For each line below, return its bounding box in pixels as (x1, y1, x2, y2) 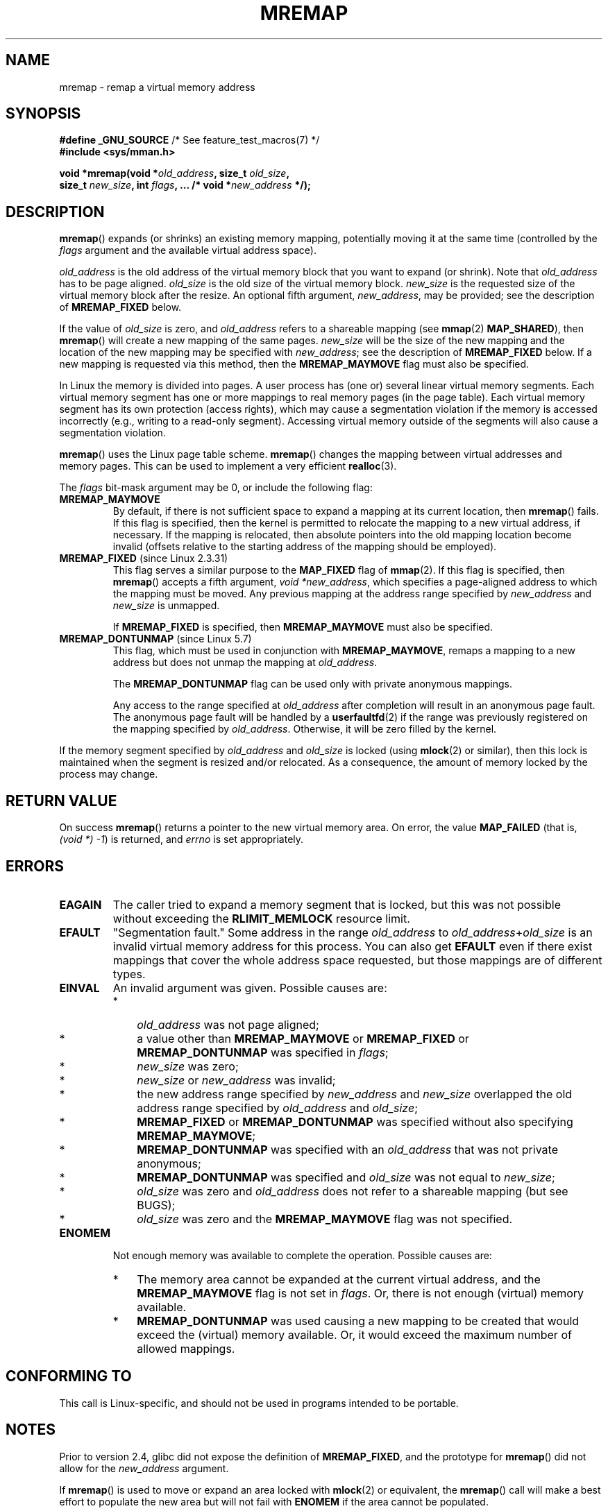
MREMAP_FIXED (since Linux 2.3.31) (59, 552, 228, 565)
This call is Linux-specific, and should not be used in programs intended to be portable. (59, 1397, 459, 1409)
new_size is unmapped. (112, 599, 220, 612)
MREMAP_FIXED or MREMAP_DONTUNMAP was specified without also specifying (137, 1114, 573, 1129)
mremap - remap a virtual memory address (59, 80, 255, 93)
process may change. (59, 768, 158, 780)
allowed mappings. (137, 1341, 235, 1356)
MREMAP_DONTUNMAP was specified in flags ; (137, 1045, 389, 1059)
